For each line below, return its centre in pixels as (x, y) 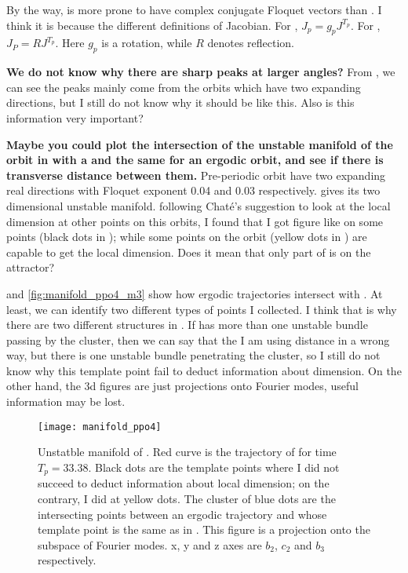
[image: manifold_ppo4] (100, 427)
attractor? (31, 267)
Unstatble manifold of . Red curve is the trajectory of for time (187, 452)
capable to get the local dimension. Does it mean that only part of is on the (189, 252)
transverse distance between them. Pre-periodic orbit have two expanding (196, 175)
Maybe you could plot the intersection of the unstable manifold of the (200, 144)
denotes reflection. (251, 43)
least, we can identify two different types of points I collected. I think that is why (202, 309)
